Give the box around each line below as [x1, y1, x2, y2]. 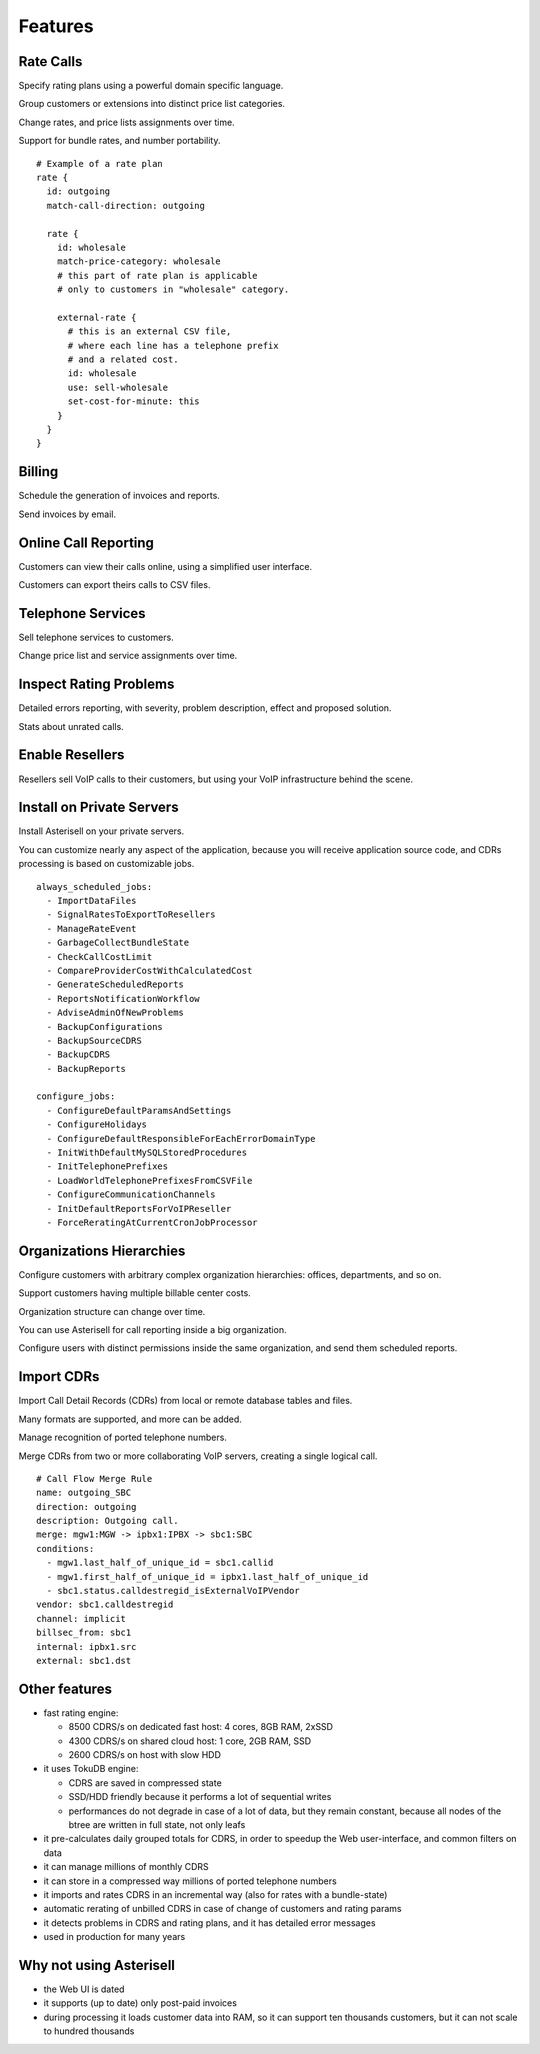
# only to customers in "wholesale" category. [56, 284, 290, 295]
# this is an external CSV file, [67, 326, 232, 337]
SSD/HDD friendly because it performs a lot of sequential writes [68, 1791, 332, 1803]
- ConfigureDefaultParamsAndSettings [46, 1105, 232, 1116]
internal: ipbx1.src [36, 1641, 137, 1652]
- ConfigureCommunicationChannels [46, 1189, 216, 1200]
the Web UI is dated [43, 1983, 125, 1995]
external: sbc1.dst [36, 1655, 132, 1666]
